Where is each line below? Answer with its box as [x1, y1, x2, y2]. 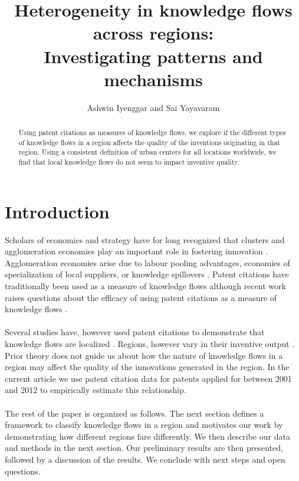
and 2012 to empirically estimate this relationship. [5, 384, 186, 396]
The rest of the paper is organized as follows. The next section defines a [5, 407, 264, 419]
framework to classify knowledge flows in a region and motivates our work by [5, 418, 283, 431]
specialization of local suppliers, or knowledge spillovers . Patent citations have [5, 268, 289, 280]
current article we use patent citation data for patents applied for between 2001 [5, 372, 292, 384]
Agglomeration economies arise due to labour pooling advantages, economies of [5, 256, 290, 269]
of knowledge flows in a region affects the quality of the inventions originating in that [18, 137, 280, 147]
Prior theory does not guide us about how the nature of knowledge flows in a [5, 349, 283, 361]
